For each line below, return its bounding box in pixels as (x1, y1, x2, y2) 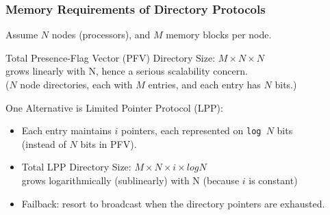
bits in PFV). (80, 136, 137, 151)
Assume (5, 27, 38, 42)
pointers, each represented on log (120, 123, 262, 138)
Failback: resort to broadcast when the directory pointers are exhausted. (21, 196, 325, 210)
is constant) (249, 173, 298, 188)
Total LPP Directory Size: (21, 160, 131, 174)
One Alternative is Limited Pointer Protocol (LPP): (5, 100, 223, 114)
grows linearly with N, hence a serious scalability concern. (5, 64, 248, 78)
